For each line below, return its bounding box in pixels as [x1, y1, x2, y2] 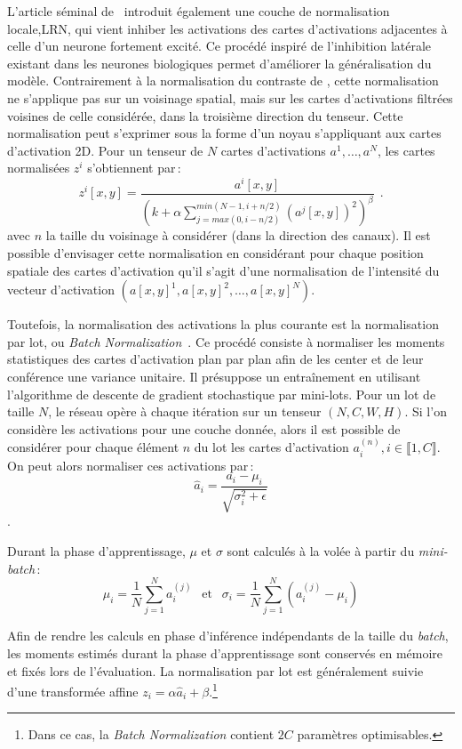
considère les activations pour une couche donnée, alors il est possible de [7, 419, 401, 438]
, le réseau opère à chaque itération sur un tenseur [48, 402, 322, 421]
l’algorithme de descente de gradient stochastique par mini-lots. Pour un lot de [7, 384, 436, 403]
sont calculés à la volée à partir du [227, 542, 415, 560]
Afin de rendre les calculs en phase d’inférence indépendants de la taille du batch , [7, 626, 449, 645]
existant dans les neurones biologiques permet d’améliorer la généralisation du [7, 53, 432, 72]
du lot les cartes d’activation [194, 438, 349, 456]
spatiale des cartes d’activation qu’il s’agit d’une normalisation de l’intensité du [7, 261, 440, 279]
